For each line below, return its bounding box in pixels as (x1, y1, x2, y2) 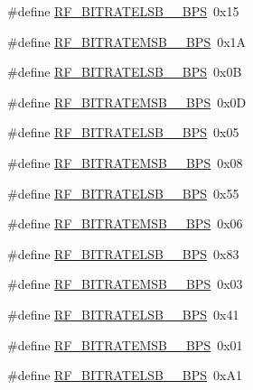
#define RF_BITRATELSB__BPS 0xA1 (7, 366, 242, 385)
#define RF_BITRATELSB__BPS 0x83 (7, 244, 239, 263)
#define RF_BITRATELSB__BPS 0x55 (7, 183, 239, 202)
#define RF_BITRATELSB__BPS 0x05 (7, 123, 239, 142)
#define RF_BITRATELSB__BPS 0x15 (7, 2, 239, 20)
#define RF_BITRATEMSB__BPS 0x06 (7, 214, 243, 233)
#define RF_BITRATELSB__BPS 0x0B (7, 62, 242, 81)
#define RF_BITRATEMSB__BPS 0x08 (7, 153, 243, 172)
